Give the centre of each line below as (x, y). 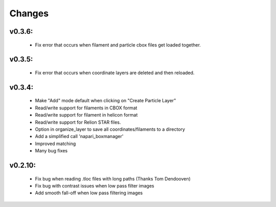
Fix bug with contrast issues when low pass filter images (95, 186)
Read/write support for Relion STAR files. (78, 122)
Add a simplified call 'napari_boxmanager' (79, 136)
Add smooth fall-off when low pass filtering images (89, 193)
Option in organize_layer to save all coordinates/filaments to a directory (110, 129)
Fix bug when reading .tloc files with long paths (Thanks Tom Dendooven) (113, 178)
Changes (29, 13)
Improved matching (55, 144)
